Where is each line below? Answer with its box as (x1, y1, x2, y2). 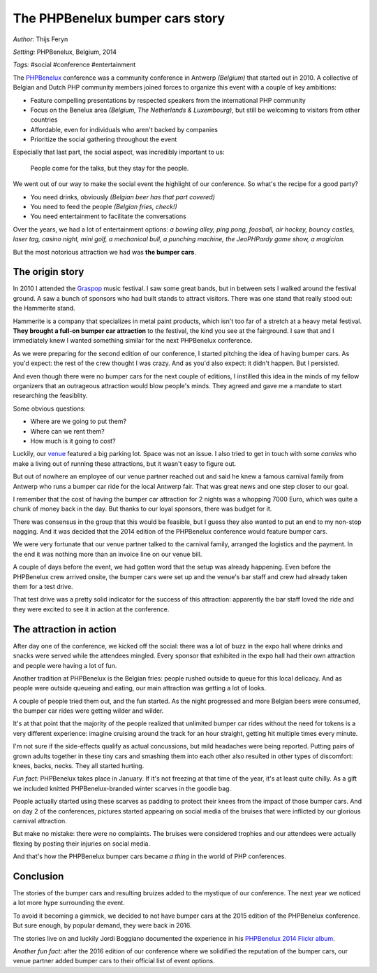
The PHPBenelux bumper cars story (13, 10, 226, 26)
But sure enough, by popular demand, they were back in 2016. (13, 921, 192, 930)
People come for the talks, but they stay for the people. (30, 164, 189, 172)
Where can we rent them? (30, 427, 105, 435)
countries (30, 115, 58, 124)
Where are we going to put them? (30, 417, 127, 426)
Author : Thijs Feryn (13, 35, 68, 43)
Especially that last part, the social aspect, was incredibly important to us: (13, 148, 225, 157)
